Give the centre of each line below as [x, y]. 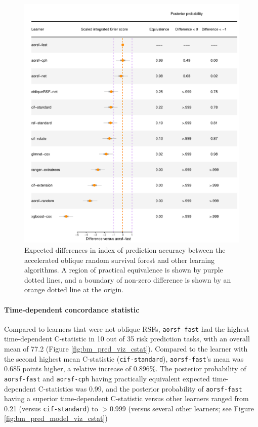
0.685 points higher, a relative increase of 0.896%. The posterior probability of [125, 368]
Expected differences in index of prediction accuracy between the [125, 250]
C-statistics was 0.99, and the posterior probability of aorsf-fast [140, 388]
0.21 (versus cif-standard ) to [51, 408]
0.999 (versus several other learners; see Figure [182, 408]
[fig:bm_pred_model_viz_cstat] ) [56, 418]
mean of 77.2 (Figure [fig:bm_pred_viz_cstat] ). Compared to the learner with [126, 349]
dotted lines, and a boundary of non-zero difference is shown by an [128, 279]
